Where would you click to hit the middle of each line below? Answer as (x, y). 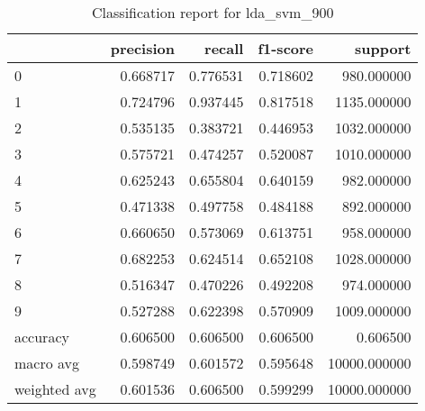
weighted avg (55, 389)
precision (142, 48)
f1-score (286, 48)
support (383, 48)
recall (224, 48)
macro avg (47, 363)
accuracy (42, 337)
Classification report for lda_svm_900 (213, 12)
